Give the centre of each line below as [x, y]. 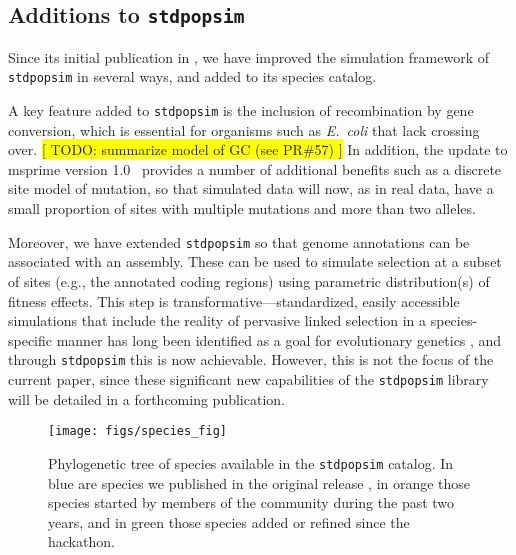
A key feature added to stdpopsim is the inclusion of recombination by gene [241, 110]
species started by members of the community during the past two [251, 502]
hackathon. [81, 541]
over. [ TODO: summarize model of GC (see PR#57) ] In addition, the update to [258, 149]
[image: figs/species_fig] [137, 431]
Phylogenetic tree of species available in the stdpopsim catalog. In [251, 462]
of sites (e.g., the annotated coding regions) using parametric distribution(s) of [249, 280]
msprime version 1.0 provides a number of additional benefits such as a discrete [255, 168]
